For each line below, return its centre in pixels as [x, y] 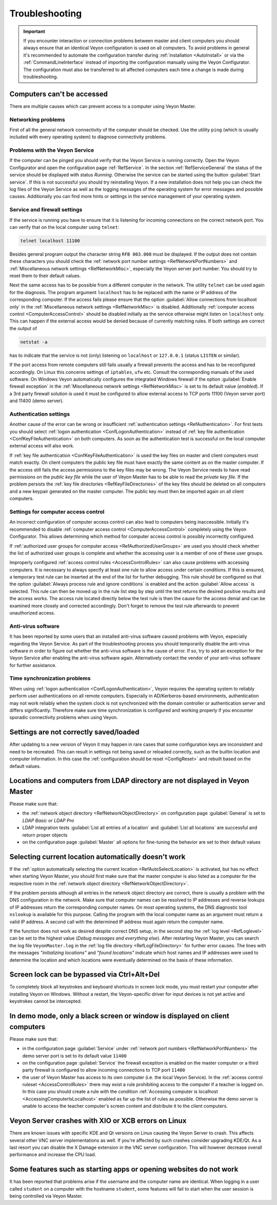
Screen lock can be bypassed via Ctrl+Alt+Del [85, 975]
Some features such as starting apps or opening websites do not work [124, 1169]
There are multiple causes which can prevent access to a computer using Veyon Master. [103, 106]
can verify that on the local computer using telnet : [64, 227]
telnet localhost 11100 [50, 241]
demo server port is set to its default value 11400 [74, 1056]
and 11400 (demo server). [37, 401]
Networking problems [37, 119]
